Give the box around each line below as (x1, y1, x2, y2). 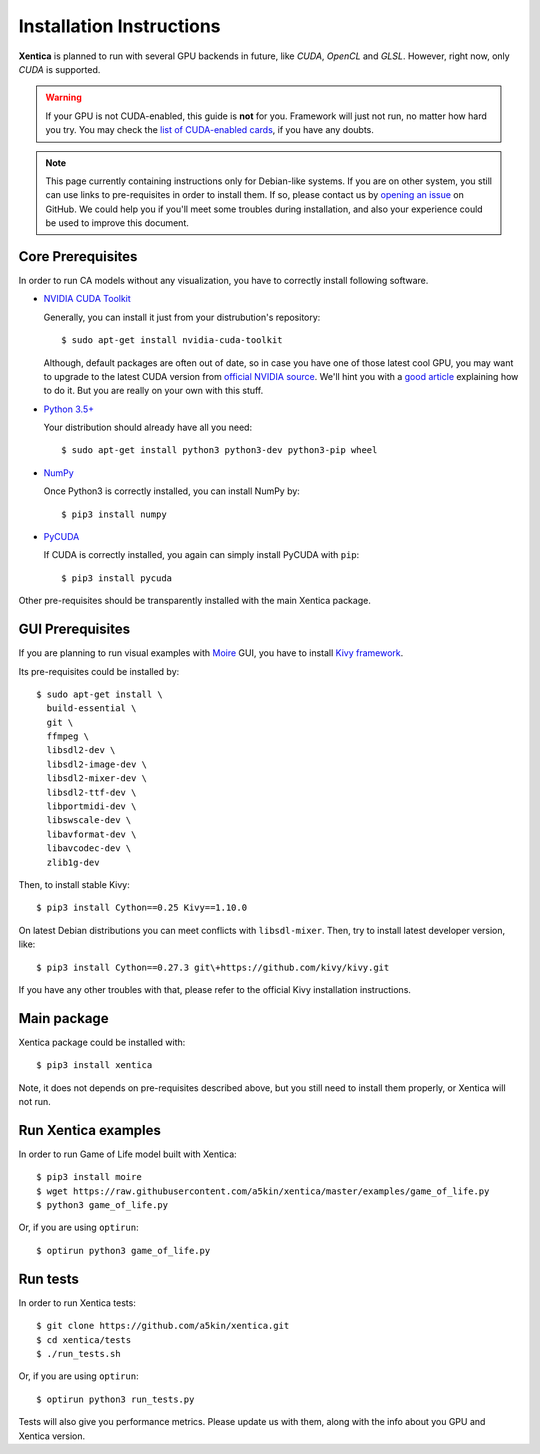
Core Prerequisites (18, 248, 138, 265)
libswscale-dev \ (46, 815, 132, 826)
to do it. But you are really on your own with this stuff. (43, 385, 264, 397)
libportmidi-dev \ (46, 801, 137, 812)
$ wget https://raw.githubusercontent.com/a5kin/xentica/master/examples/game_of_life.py (36, 1185, 490, 1197)
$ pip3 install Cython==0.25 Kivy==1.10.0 (36, 902, 248, 914)
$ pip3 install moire (36, 1171, 142, 1183)
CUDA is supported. (18, 63, 101, 75)
